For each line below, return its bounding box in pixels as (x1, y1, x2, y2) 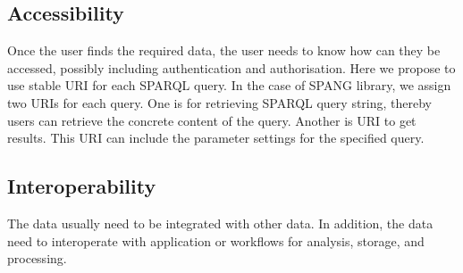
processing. (7, 249, 67, 268)
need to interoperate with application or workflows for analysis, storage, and (7, 231, 425, 250)
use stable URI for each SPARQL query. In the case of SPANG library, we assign (7, 76, 451, 95)
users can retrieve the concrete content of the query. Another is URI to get (7, 111, 417, 129)
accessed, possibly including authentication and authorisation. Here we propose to (7, 58, 456, 77)
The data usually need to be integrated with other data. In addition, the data (7, 213, 434, 232)
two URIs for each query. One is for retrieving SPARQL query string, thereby (7, 93, 433, 112)
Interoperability (7, 172, 156, 200)
